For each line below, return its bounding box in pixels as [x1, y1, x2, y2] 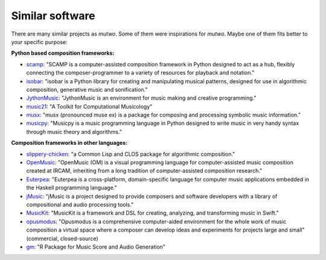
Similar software [11, 9, 96, 22]
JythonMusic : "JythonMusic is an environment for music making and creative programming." [26, 94, 257, 102]
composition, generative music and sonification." [26, 86, 148, 93]
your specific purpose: [11, 38, 68, 45]
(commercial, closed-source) [26, 235, 99, 242]
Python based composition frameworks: [11, 49, 115, 57]
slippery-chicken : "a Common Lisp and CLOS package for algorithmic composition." [26, 150, 235, 157]
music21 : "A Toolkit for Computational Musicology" [26, 103, 153, 110]
